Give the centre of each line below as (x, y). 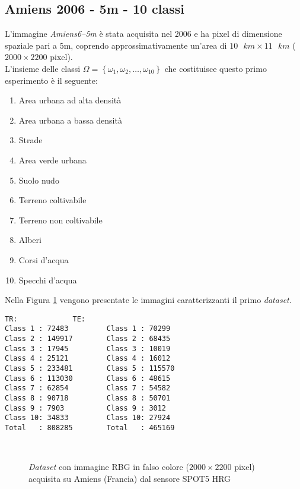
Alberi (30, 240)
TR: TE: (45, 319)
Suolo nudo (39, 180)
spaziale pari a (31, 45)
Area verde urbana (52, 160)
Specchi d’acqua (48, 280)
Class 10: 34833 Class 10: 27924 (88, 418)
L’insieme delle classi (43, 68)
